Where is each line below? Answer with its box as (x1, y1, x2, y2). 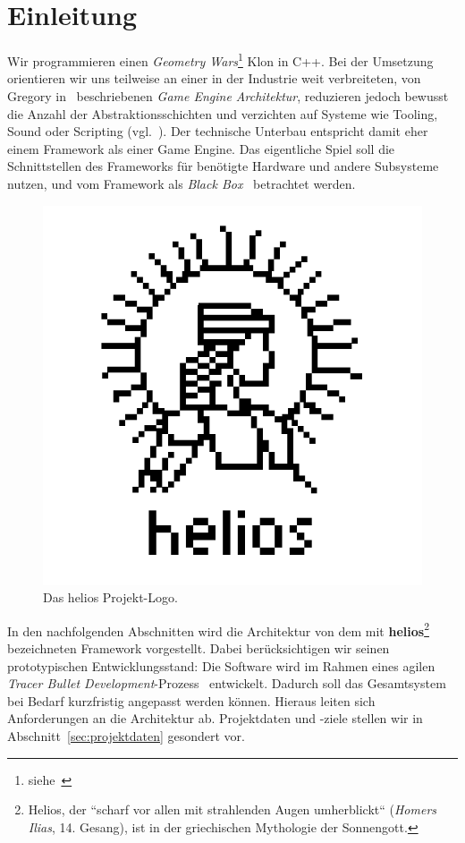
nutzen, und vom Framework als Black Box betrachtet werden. (7, 174, 356, 192)
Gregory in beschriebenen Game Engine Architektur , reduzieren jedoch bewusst (7, 86, 449, 105)
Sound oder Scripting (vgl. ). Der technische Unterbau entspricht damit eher (7, 122, 428, 140)
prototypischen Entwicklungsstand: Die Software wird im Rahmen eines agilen (7, 656, 435, 675)
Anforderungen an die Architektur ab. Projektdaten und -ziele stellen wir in (7, 709, 423, 728)
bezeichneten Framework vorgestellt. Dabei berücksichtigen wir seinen (7, 638, 390, 657)
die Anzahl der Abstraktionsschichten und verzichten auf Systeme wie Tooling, (7, 104, 438, 123)
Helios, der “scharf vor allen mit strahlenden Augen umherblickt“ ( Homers (28, 800, 437, 819)
